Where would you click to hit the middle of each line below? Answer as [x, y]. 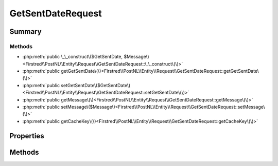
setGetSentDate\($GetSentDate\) [96, 85]
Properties [27, 136]
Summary [25, 32]
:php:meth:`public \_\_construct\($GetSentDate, [73, 57]
